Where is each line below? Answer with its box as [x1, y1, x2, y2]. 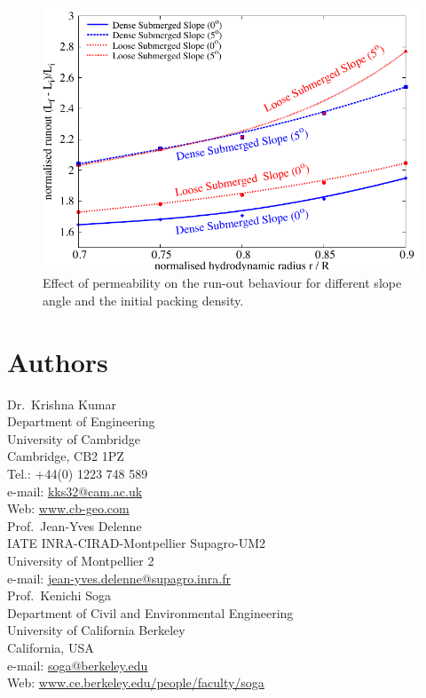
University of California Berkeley [7, 621, 185, 639]
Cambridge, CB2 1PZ [7, 447, 124, 465]
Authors [7, 343, 108, 379]
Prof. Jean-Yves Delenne [7, 516, 142, 535]
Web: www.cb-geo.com [7, 499, 130, 518]
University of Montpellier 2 [7, 551, 154, 570]
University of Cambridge [7, 429, 140, 448]
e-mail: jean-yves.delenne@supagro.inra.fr [7, 568, 231, 587]
